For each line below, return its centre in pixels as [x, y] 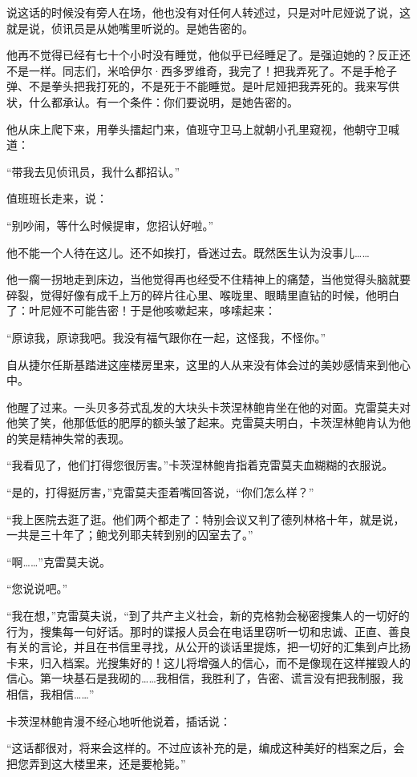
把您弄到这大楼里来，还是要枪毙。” [96, 763]
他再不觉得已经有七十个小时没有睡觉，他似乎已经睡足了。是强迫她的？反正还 [208, 55]
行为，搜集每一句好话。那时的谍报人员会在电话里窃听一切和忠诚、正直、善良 [208, 631]
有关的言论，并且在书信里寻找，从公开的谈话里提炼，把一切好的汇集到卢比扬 [208, 647]
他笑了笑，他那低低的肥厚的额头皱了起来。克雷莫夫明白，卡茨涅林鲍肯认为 [203, 423]
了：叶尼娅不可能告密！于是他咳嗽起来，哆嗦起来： [141, 310]
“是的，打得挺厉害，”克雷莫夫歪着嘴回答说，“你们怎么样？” [160, 492]
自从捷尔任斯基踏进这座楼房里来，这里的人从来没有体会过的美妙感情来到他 [203, 364]
